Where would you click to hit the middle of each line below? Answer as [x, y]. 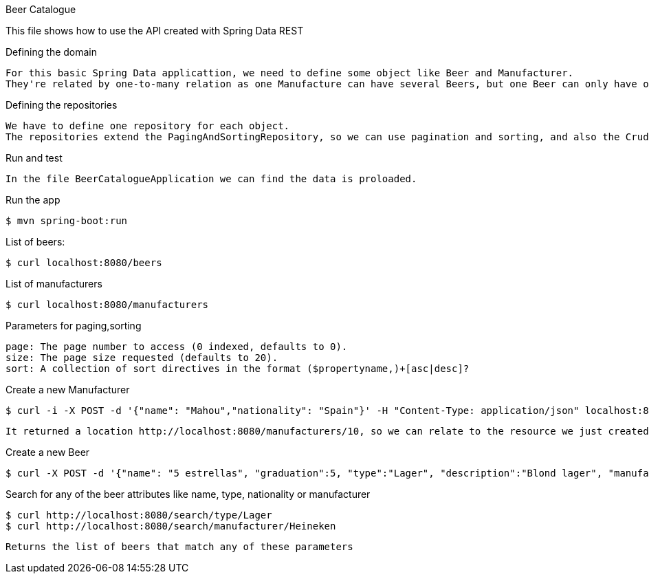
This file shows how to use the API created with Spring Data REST [155, 31]
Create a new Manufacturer [68, 390]
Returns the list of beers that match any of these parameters [179, 547]
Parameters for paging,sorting [74, 326]
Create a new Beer [48, 452]
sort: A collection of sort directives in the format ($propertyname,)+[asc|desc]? [238, 369]
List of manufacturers [54, 284]
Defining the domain [52, 52]
